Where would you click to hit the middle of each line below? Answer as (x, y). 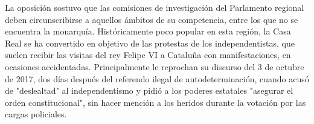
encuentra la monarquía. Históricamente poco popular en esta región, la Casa (148, 31)
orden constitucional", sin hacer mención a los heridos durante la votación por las (155, 102)
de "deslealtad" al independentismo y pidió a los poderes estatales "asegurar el (149, 90)
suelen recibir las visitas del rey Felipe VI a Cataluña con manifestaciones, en (148, 55)
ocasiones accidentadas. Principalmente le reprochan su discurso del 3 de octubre (155, 66)
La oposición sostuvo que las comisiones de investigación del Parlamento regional (155, 7)
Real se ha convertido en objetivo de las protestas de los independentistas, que (150, 43)
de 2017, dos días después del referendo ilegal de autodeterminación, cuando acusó (157, 78)
